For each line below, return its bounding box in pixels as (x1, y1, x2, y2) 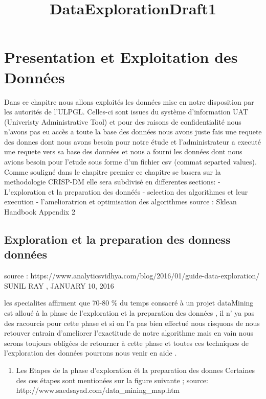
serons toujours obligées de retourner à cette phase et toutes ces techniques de (4, 337, 249, 348)
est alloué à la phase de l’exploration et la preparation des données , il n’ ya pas (4, 308, 255, 318)
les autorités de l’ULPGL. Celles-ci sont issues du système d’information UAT (4, 106, 249, 117)
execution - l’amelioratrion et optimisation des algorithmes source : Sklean (4, 196, 237, 207)
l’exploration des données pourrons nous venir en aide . (4, 347, 177, 358)
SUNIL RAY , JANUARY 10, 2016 (4, 280, 114, 291)
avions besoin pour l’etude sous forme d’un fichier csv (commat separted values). (4, 156, 257, 167)
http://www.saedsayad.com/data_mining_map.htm (16, 385, 180, 395)
